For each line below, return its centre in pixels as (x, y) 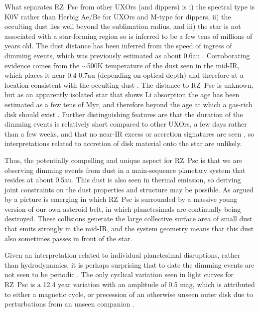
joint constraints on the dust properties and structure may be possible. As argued (129, 189)
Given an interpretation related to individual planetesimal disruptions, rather (123, 255)
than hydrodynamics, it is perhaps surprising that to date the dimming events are (129, 264)
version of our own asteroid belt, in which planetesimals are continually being (123, 209)
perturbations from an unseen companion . (69, 304)
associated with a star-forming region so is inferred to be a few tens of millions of (129, 36)
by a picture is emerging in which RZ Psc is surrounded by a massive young (121, 199)
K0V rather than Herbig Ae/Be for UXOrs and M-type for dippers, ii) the (118, 16)
